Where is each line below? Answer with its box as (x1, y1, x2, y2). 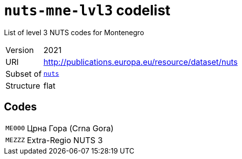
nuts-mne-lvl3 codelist (4, 2, 170, 19)
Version (5, 45, 34, 55)
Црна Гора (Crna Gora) (27, 123, 114, 133)
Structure (5, 80, 40, 91)
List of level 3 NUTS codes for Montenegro (4, 28, 144, 37)
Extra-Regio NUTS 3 (27, 135, 103, 145)
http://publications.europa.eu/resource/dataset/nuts (43, 56, 238, 67)
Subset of (5, 68, 42, 79)
